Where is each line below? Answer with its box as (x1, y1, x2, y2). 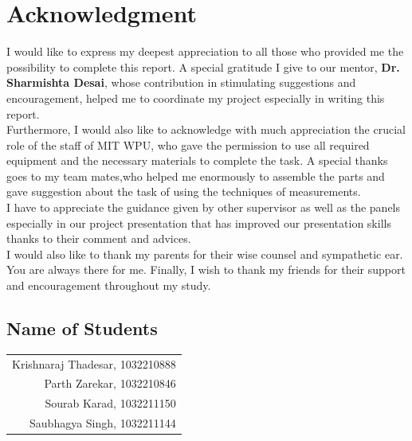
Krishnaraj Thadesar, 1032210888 (12, 355, 176, 372)
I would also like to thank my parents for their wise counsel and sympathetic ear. (6, 245, 403, 262)
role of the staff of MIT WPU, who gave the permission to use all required (6, 136, 370, 153)
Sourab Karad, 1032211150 (45, 395, 176, 412)
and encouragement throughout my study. (6, 277, 211, 294)
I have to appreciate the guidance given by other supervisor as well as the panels (6, 199, 401, 216)
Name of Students (6, 316, 158, 341)
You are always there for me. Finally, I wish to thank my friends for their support (6, 261, 406, 278)
